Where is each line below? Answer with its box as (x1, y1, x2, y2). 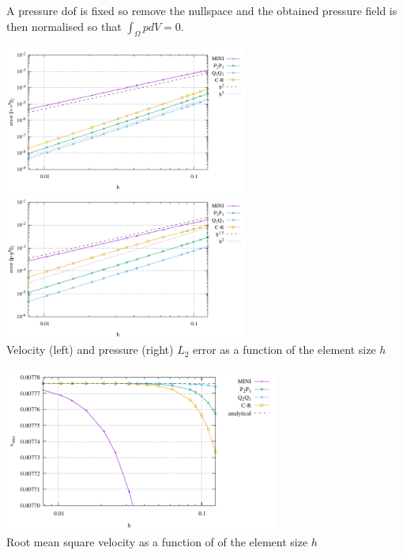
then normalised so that (6, 17, 122, 34)
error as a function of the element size (193, 341, 376, 358)
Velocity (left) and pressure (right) (6, 341, 174, 358)
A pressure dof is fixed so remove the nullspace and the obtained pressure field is (6, 2, 397, 18)
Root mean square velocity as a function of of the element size (6, 533, 308, 549)
